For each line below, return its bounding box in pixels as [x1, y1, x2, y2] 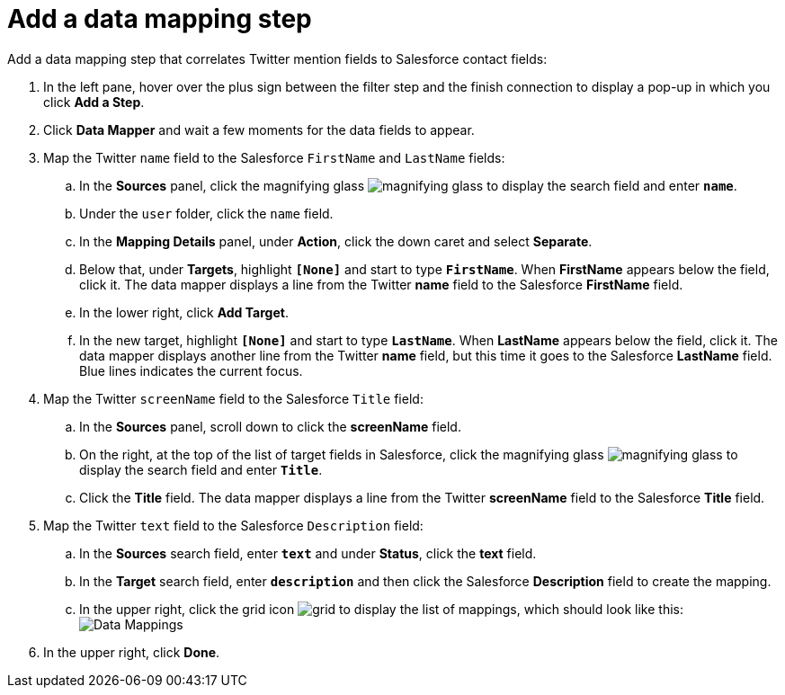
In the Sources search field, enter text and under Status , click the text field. [79, 545, 537, 561]
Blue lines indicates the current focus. [79, 362, 303, 379]
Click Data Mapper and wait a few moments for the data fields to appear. [43, 121, 475, 138]
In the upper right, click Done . [43, 644, 220, 660]
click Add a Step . [43, 94, 145, 110]
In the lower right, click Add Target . [79, 304, 289, 320]
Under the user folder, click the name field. [79, 205, 334, 221]
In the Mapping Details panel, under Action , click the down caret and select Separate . [79, 233, 593, 249]
